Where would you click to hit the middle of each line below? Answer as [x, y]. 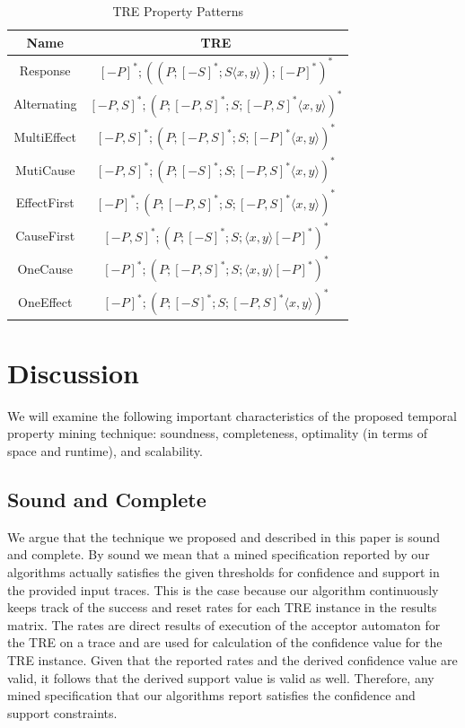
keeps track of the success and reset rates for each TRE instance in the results [222, 607]
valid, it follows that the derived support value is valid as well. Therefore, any [221, 677]
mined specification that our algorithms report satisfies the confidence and [211, 695]
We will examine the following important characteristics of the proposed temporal [232, 415]
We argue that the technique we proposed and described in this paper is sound [224, 536]
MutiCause [45, 169]
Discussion [73, 372]
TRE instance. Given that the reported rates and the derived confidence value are [232, 659]
